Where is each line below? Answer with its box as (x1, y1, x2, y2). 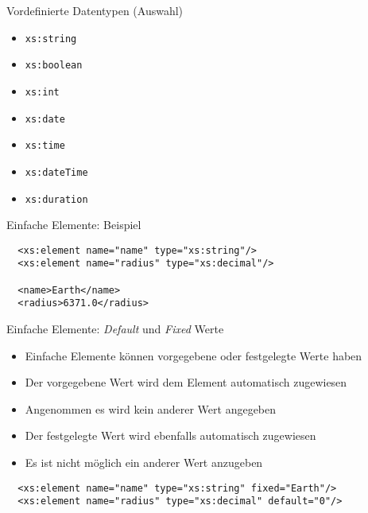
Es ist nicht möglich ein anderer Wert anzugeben (25, 454, 263, 471)
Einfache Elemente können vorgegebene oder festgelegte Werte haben (25, 347, 362, 363)
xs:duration (25, 193, 88, 205)
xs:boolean (25, 60, 83, 72)
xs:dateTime (25, 166, 88, 178)
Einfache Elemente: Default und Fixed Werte (6, 321, 224, 337)
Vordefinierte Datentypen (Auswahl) (6, 2, 184, 18)
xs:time (25, 140, 65, 152)
